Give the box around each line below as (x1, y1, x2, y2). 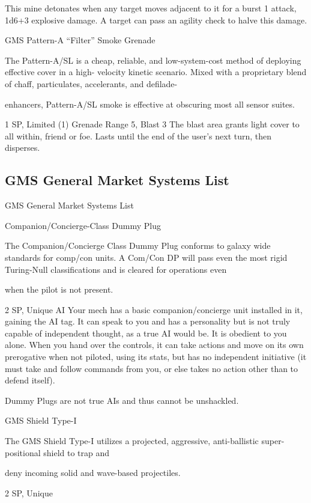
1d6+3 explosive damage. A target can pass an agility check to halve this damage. (5, 13, 307, 26)
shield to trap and (43, 446, 110, 459)
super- (261, 434, 285, 447)
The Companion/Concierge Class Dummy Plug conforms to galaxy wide (5, 239, 271, 252)
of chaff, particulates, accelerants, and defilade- (5, 77, 178, 90)
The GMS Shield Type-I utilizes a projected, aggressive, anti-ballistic (5, 434, 259, 447)
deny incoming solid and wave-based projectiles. (5, 466, 181, 479)
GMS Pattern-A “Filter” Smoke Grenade (5, 34, 155, 46)
